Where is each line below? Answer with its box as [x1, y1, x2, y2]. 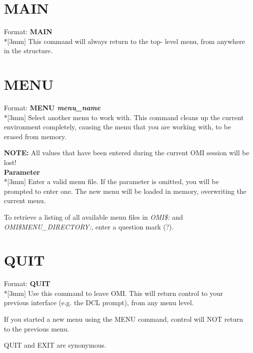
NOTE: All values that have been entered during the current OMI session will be [4, 147, 249, 158]
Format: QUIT [4, 278, 50, 289]
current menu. [4, 195, 46, 206]
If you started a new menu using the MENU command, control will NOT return [4, 314, 243, 324]
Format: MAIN [4, 26, 53, 37]
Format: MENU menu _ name [4, 103, 101, 113]
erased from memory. [4, 131, 67, 141]
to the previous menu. [4, 323, 69, 333]
